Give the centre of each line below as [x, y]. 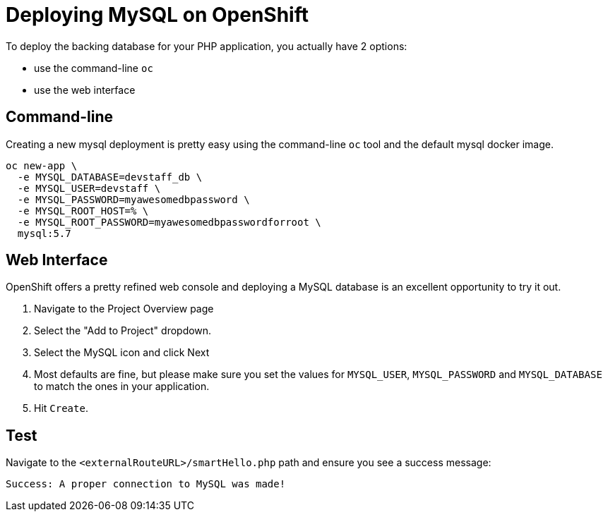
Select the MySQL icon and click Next [122, 353]
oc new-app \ [42, 165]
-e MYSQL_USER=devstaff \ [89, 188]
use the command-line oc [94, 68]
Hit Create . [61, 408]
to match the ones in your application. [122, 387]
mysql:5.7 [44, 233]
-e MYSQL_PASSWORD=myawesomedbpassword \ [133, 199]
